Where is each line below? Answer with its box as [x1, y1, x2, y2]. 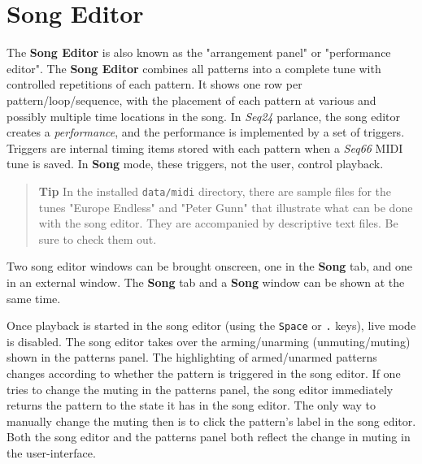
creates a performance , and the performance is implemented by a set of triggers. [7, 124, 405, 141]
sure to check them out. [38, 230, 157, 247]
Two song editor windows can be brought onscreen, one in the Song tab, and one [7, 258, 413, 275]
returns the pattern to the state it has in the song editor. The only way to [7, 397, 376, 414]
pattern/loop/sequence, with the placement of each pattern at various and [7, 91, 376, 108]
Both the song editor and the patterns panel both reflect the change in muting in [7, 428, 411, 445]
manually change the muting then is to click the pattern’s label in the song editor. [7, 412, 416, 429]
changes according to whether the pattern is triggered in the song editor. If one [7, 364, 401, 381]
